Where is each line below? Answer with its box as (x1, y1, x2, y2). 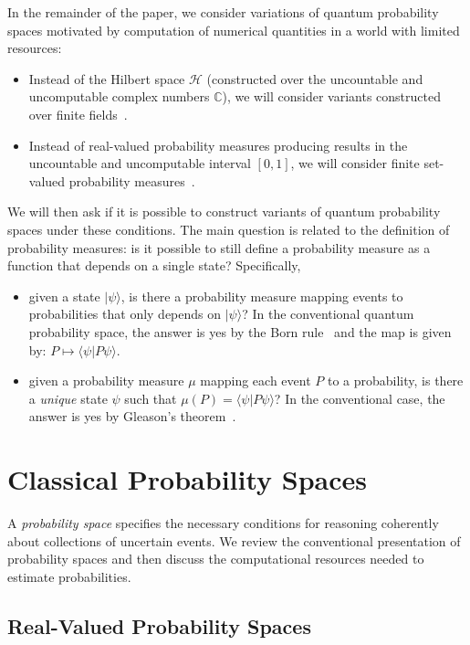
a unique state (28, 388, 108, 407)
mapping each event (200, 371, 311, 390)
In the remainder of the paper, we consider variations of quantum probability (7, 3, 439, 21)
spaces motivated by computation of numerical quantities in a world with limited (7, 20, 460, 39)
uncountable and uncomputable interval (28, 153, 251, 173)
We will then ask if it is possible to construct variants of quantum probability (7, 202, 441, 221)
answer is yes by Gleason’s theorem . (28, 407, 236, 426)
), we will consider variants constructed (222, 87, 441, 106)
